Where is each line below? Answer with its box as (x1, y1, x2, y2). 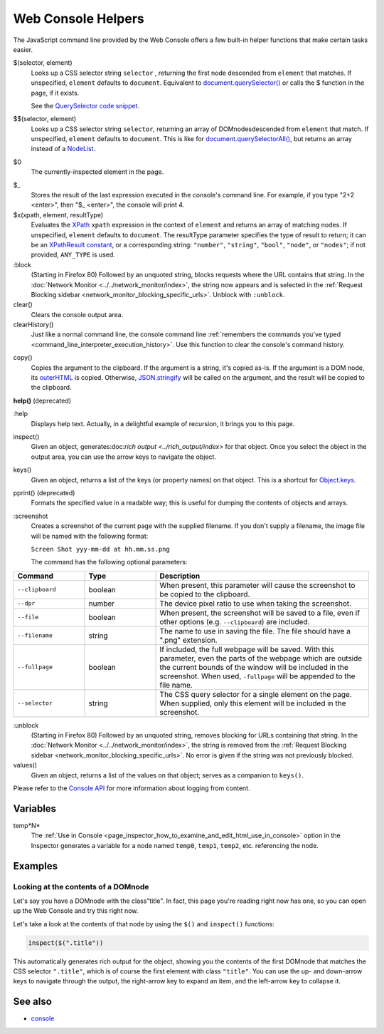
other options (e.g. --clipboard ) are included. (159, 616, 310, 626)
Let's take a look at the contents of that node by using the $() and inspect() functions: (13, 919, 274, 928)
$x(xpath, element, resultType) (13, 210, 104, 219)
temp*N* (13, 821, 41, 829)
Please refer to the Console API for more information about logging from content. (13, 784, 250, 792)
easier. (13, 45, 33, 53)
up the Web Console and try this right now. (13, 906, 139, 915)
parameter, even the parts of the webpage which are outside (159, 653, 363, 663)
